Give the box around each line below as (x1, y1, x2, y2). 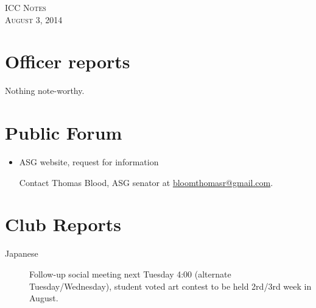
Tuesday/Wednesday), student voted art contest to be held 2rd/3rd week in (29, 279, 312, 292)
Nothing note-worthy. (5, 84, 85, 97)
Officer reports (5, 49, 130, 74)
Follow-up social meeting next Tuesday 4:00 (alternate (29, 267, 231, 280)
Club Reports (5, 212, 122, 237)
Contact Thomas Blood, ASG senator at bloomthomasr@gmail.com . (19, 176, 273, 188)
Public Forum (5, 120, 122, 145)
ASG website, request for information (19, 156, 159, 168)
